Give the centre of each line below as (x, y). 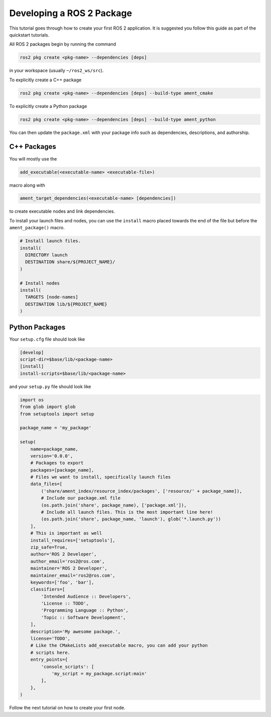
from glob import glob (48, 407)
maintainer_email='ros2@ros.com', (73, 575)
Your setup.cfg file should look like (47, 339)
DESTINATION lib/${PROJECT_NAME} (66, 304)
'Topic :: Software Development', (83, 617)
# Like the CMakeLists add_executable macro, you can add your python (119, 646)
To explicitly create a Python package (48, 106)
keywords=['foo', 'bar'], (62, 582)
